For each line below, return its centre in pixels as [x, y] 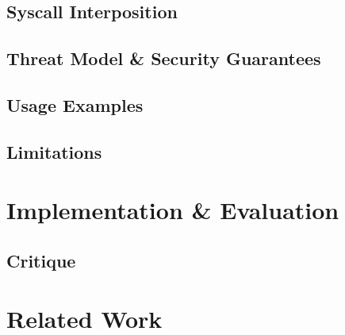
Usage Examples [75, 104]
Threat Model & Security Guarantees [164, 58]
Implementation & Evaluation [173, 210]
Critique [41, 260]
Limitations [54, 151]
